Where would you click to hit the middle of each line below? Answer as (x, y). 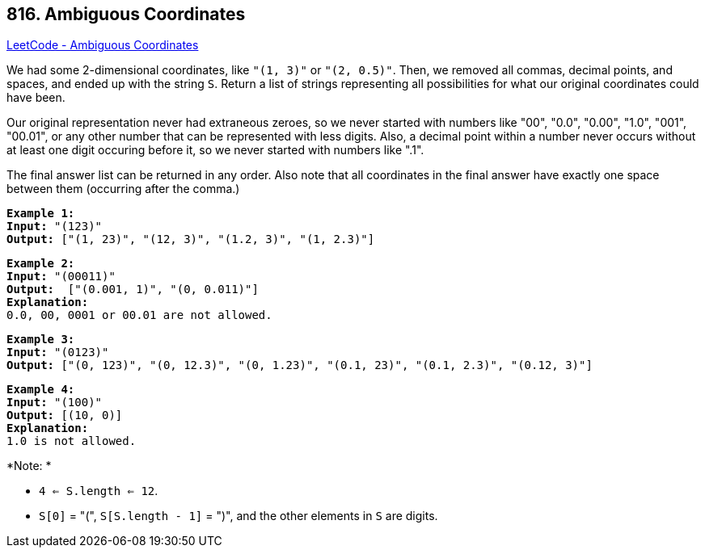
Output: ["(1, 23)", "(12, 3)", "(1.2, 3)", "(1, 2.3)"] (191, 239)
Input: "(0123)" (58, 353)
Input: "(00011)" (61, 277)
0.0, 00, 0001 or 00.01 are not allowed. (139, 315)
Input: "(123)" (55, 227)
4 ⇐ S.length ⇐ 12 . (99, 491)
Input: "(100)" (55, 403)
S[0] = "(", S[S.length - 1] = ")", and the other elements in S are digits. (239, 516)
